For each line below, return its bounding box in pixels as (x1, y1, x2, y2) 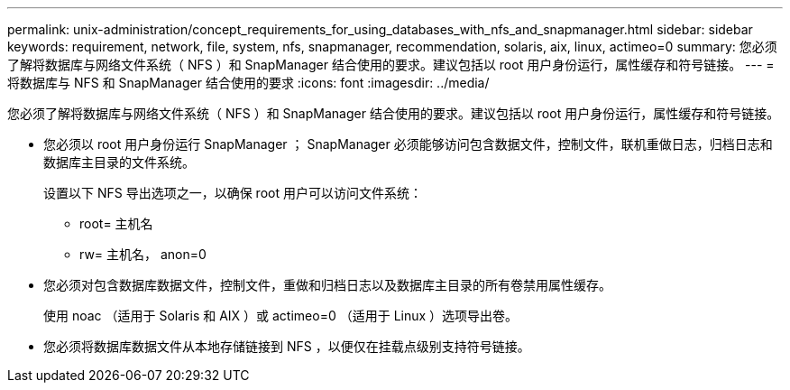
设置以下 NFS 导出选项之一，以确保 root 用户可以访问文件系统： (43, 185, 422, 200)
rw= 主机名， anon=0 (79, 246, 207, 262)
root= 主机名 (79, 216, 153, 231)
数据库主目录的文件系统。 (43, 154, 195, 170)
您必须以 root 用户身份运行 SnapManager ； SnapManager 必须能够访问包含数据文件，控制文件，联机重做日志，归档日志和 (43, 136, 773, 152)
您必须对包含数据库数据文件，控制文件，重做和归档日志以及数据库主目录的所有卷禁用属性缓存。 (43, 277, 611, 292)
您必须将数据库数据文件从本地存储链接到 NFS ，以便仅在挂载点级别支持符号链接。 (43, 339, 530, 354)
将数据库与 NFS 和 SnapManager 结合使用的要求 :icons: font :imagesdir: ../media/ (7, 75, 490, 90)
